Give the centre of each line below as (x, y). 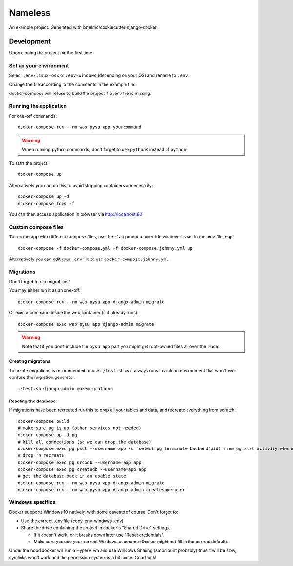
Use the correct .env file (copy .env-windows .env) (72, 521)
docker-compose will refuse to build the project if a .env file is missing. (80, 94)
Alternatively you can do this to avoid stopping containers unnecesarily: (81, 185)
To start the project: (29, 163)
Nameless (30, 13)
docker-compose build (43, 421)
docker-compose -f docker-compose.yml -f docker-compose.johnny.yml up (105, 248)
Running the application (38, 106)
